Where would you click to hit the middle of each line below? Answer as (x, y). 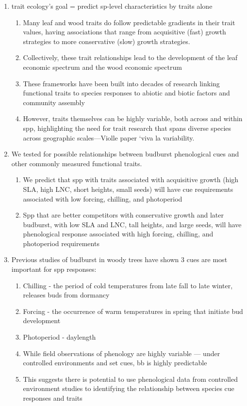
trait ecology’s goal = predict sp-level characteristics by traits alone (112, 6)
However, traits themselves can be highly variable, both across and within (133, 118)
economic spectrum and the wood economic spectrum (102, 67)
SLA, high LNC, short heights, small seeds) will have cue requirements (128, 189)
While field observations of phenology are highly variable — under (122, 353)
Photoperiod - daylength (59, 337)
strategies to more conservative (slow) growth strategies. (107, 41)
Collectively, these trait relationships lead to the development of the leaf (130, 57)
